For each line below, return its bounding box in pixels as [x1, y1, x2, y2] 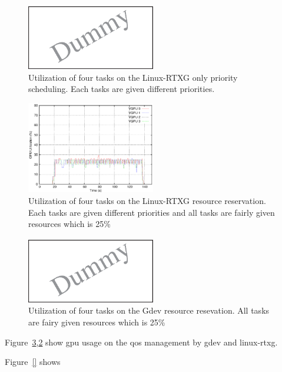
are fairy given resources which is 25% [28, 316, 165, 328]
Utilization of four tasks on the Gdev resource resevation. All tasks [28, 304, 270, 317]
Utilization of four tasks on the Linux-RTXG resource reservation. [28, 194, 266, 206]
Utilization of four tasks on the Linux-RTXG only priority [28, 71, 238, 83]
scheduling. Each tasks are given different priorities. [28, 83, 215, 95]
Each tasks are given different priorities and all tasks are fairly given [28, 206, 275, 218]
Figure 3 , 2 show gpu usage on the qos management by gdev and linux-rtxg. [5, 335, 278, 348]
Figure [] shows [5, 355, 61, 368]
